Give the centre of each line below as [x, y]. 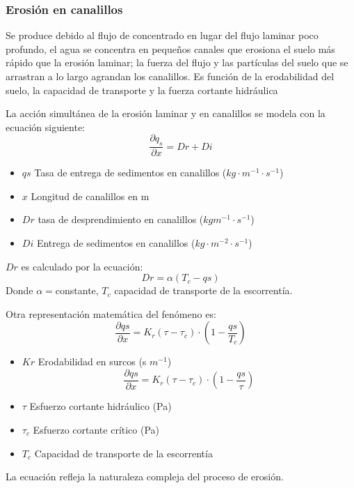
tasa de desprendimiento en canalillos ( [121, 219]
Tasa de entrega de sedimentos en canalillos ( [130, 173]
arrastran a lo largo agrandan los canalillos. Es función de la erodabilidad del [170, 76]
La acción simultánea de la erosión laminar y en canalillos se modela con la [166, 113]
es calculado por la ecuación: [82, 266]
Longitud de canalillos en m [90, 196]
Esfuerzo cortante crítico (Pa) [96, 430]
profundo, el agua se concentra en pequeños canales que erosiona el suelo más [170, 48]
